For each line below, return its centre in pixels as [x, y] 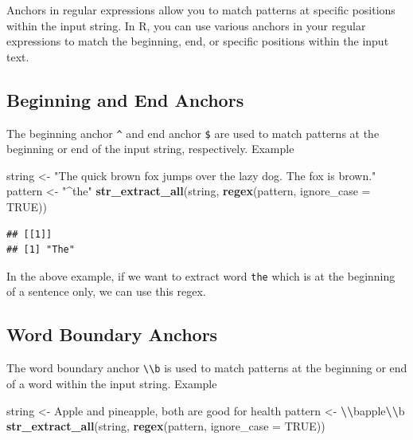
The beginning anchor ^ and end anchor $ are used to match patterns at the [193, 133]
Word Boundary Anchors [112, 334]
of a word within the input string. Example [112, 383]
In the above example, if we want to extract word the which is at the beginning [201, 275]
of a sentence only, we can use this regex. [106, 291]
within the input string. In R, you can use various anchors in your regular [186, 25]
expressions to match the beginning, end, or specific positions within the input [198, 41]
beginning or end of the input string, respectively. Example [150, 149]
